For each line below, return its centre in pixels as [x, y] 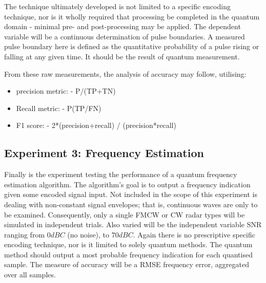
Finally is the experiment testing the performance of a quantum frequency [121, 174]
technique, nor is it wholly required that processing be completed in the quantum [132, 16]
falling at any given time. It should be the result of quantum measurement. [122, 56]
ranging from [25, 234]
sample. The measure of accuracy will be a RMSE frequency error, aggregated [127, 264]
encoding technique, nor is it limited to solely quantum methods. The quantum [128, 244]
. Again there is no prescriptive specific [194, 234]
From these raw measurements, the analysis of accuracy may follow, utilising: [125, 73]
